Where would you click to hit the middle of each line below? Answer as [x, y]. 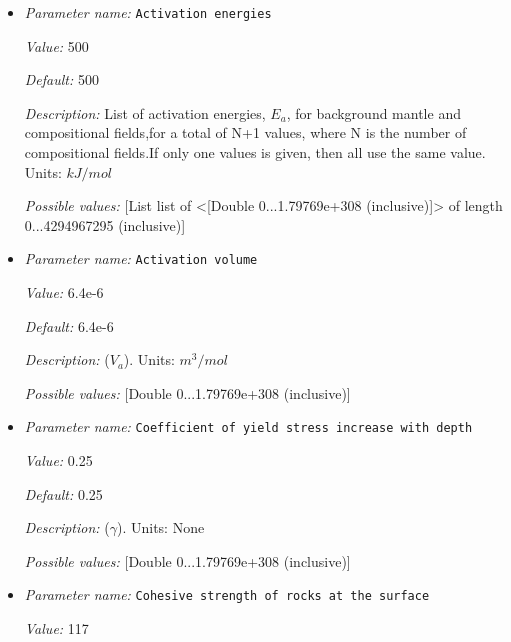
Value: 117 [56, 628]
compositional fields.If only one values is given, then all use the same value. [255, 152]
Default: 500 [61, 79]
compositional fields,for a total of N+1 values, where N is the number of [245, 132]
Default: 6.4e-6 [69, 325]
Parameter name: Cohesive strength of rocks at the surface [227, 594]
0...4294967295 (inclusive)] [105, 224]
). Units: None [160, 527]
